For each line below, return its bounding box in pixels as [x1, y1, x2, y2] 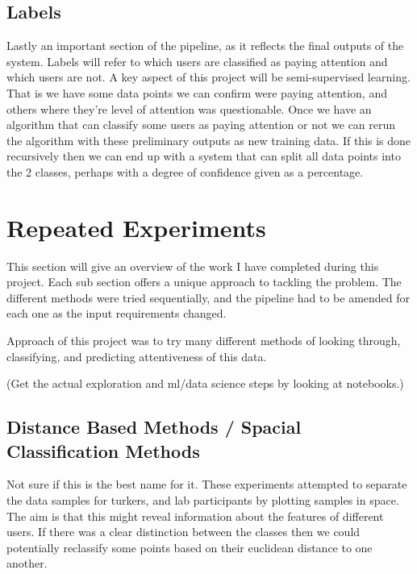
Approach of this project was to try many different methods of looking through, [6, 332, 401, 349]
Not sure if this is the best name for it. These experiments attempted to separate [6, 476, 407, 493]
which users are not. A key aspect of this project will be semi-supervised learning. [6, 69, 411, 85]
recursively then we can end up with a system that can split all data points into [6, 148, 401, 164]
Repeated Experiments [6, 210, 266, 243]
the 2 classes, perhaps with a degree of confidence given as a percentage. [6, 163, 364, 180]
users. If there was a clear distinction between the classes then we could [6, 523, 361, 540]
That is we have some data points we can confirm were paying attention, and [6, 84, 387, 101]
